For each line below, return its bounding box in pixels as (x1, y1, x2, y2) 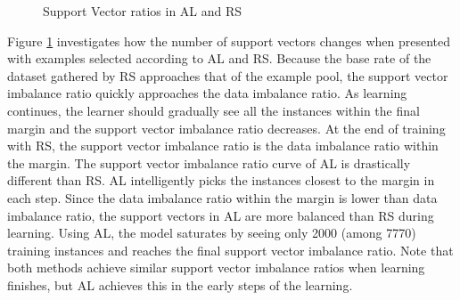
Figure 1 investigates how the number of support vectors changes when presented (7, 31, 451, 50)
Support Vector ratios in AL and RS (43, 2, 242, 20)
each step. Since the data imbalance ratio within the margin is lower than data (7, 188, 438, 207)
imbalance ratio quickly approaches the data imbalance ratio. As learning (7, 84, 407, 102)
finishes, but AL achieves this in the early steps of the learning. (7, 275, 353, 294)
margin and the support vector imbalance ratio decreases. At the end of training (7, 118, 446, 137)
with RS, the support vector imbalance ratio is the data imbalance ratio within (7, 136, 439, 155)
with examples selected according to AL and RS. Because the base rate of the (7, 49, 431, 68)
